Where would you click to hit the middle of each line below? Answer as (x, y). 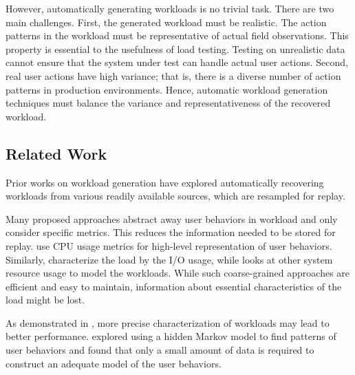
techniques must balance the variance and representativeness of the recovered (168, 103)
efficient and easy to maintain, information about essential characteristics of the (174, 286)
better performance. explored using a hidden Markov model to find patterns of (171, 336)
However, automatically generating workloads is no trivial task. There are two (170, 8)
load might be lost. (45, 300)
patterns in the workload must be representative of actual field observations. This (177, 35)
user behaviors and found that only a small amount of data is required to (160, 350)
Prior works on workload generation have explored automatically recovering (165, 182)
